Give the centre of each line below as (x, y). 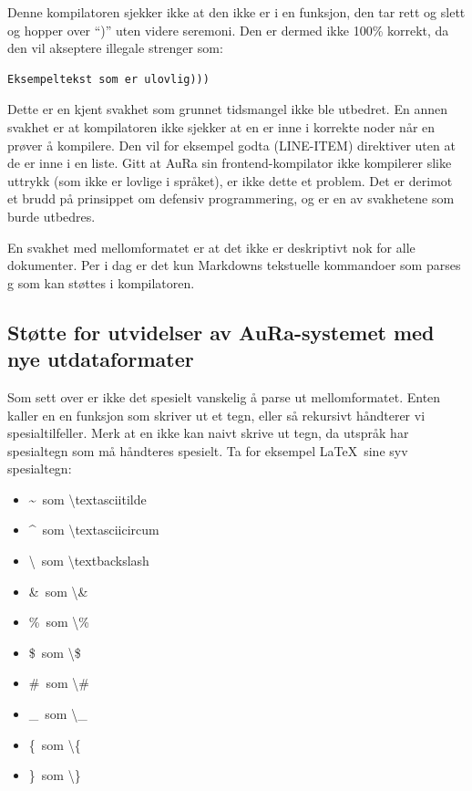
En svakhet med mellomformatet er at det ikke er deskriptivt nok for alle (211, 247)
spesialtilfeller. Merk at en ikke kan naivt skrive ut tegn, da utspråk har (208, 433)
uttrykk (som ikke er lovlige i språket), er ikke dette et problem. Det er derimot (230, 180)
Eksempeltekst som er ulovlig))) (108, 79)
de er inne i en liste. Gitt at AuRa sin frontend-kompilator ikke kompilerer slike (230, 163)
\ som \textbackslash (89, 561)
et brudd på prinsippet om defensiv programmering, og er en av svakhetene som (231, 198)
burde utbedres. (51, 216)
